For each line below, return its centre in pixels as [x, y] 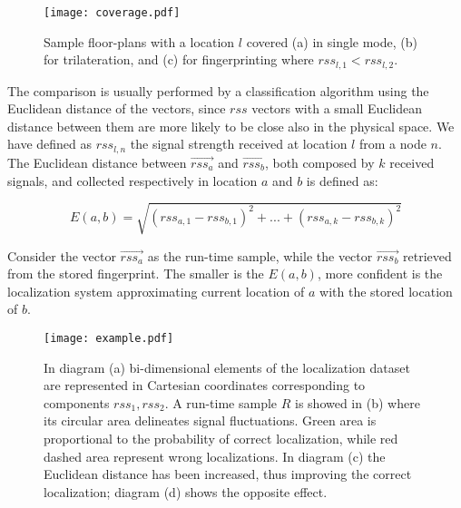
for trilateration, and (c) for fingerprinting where [179, 59]
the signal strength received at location [239, 144]
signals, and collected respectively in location [132, 180]
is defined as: [342, 180]
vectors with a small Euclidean [337, 108]
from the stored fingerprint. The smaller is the [136, 274]
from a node [392, 144]
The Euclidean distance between [97, 162]
